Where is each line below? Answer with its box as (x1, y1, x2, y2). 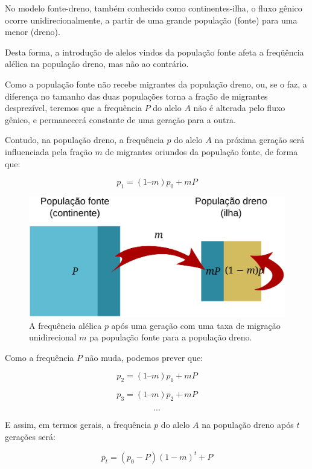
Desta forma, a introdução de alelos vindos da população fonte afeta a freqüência (5, 45, 304, 58)
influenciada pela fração (5, 145, 92, 158)
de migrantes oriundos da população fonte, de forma (105, 145, 298, 158)
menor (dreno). (5, 25, 60, 38)
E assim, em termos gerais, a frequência (5, 418, 151, 431)
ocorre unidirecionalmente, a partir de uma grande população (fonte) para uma (5, 13, 298, 26)
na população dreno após (202, 418, 294, 431)
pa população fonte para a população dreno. (89, 331, 252, 343)
